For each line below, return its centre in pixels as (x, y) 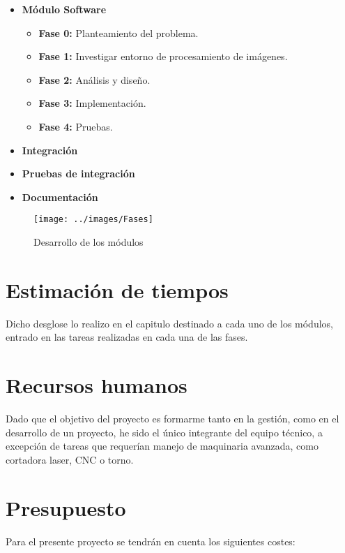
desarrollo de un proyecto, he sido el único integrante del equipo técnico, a (164, 432)
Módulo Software (64, 9)
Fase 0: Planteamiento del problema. (118, 32)
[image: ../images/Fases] (93, 220)
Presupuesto (66, 507)
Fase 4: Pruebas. (76, 126)
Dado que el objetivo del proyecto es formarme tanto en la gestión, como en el (172, 419)
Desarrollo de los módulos (89, 242)
